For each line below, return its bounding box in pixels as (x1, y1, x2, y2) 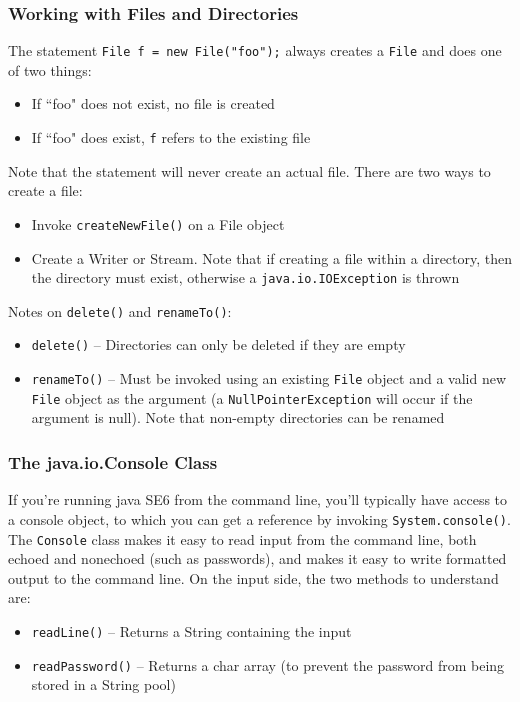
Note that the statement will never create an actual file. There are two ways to (8, 160, 491, 181)
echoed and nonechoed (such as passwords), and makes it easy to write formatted (8, 548, 507, 569)
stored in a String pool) (31, 674, 176, 695)
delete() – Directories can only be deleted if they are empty (31, 334, 406, 355)
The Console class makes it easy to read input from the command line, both (8, 528, 477, 549)
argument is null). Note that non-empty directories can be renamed (31, 407, 445, 428)
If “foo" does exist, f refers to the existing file (31, 127, 311, 148)
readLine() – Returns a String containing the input (31, 620, 352, 641)
